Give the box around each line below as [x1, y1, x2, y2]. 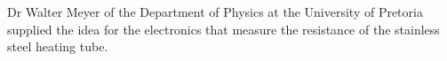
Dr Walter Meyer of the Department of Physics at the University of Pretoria [7, 3, 423, 20]
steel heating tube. [7, 37, 108, 56]
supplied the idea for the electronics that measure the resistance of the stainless [7, 19, 440, 38]
